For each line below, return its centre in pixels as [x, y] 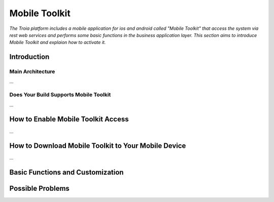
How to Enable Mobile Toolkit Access [69, 119]
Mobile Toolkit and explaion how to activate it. [58, 43]
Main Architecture [32, 72]
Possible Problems [39, 189]
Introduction [29, 57]
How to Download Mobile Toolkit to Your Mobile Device [98, 146]
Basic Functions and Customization [66, 172]
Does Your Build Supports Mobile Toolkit [60, 95]
